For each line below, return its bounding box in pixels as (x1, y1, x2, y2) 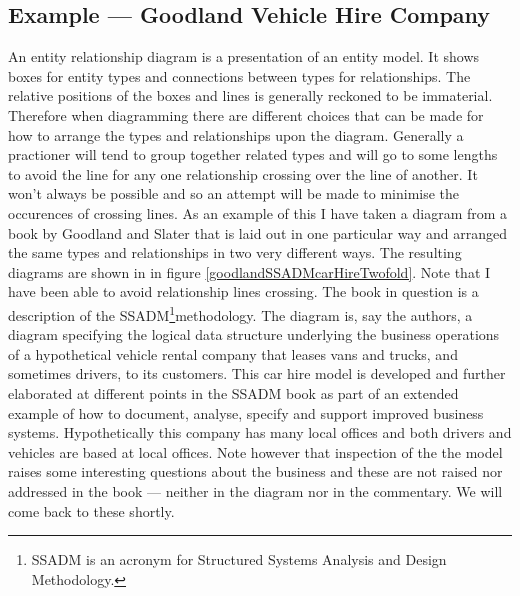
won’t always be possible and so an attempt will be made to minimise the (8, 183, 460, 204)
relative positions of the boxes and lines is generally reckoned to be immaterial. (8, 85, 493, 106)
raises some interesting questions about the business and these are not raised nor (8, 461, 503, 482)
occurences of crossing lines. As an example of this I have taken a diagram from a (8, 202, 508, 223)
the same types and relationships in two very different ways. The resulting (8, 242, 462, 263)
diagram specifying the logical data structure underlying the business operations (8, 324, 500, 345)
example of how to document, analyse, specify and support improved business (8, 402, 484, 423)
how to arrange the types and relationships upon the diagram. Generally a (8, 124, 464, 145)
